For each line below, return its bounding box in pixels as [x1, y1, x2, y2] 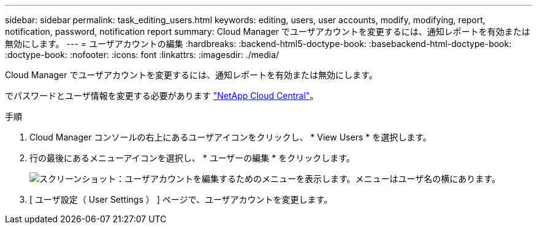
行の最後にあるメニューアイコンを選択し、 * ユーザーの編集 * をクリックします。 [29, 153, 355, 163]
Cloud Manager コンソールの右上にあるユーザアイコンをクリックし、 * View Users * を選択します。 [29, 132, 432, 142]
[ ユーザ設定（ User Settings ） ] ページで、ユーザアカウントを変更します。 [29, 194, 333, 205]
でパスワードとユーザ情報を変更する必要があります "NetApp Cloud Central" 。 [5, 90, 319, 101]
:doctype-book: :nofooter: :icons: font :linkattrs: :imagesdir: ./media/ [5, 49, 280, 60]
